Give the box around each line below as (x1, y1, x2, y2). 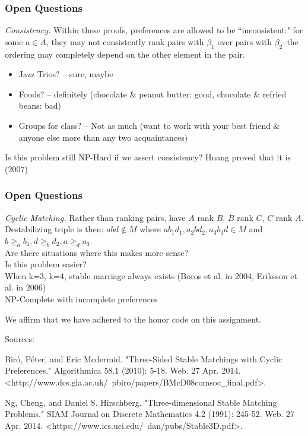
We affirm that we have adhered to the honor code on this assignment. (5, 312, 261, 325)
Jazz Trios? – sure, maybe (18, 68, 113, 80)
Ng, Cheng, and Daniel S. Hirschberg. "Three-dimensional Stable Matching (5, 396, 277, 408)
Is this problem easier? (5, 258, 87, 270)
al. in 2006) (5, 281, 46, 293)
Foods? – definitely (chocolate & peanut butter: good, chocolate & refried (18, 87, 287, 100)
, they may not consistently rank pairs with (46, 35, 204, 48)
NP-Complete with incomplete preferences (5, 292, 158, 305)
